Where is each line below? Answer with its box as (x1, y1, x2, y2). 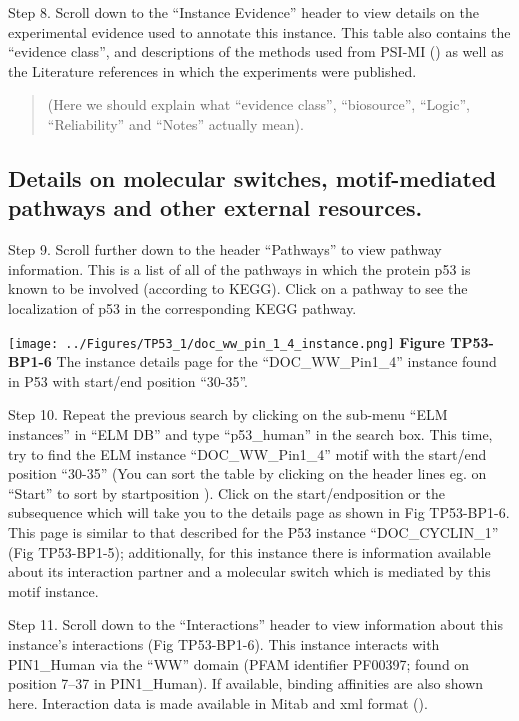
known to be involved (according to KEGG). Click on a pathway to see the (8, 278, 468, 299)
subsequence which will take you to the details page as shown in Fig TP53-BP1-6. (8, 502, 510, 523)
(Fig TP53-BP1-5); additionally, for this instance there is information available (8, 541, 491, 562)
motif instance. (8, 580, 99, 601)
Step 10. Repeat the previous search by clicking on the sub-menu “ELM (8, 404, 448, 425)
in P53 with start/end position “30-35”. (8, 370, 248, 391)
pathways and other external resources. (8, 192, 423, 223)
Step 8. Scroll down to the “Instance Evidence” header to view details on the (8, 2, 479, 22)
